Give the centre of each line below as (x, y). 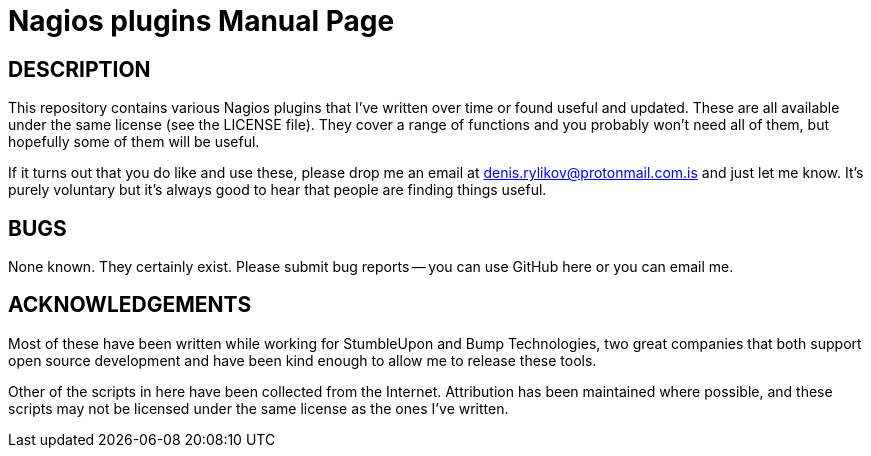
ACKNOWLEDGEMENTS (130, 305)
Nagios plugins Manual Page (201, 21)
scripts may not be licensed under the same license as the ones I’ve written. (258, 408)
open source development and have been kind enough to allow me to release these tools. (302, 360)
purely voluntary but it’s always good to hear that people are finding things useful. (277, 190)
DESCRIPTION (79, 69)
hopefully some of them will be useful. (134, 142)
